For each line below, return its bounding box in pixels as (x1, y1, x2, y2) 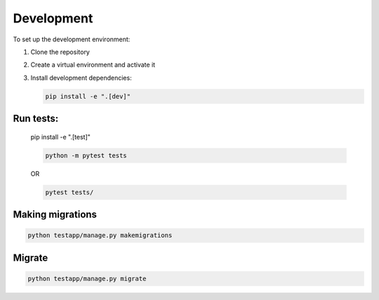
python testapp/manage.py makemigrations (27, 231, 173, 240)
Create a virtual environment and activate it (30, 60, 156, 69)
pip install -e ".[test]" (30, 132, 91, 141)
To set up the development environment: (13, 35, 131, 43)
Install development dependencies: (30, 74, 133, 82)
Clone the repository (30, 48, 91, 56)
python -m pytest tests (45, 151, 128, 159)
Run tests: (13, 113, 59, 125)
